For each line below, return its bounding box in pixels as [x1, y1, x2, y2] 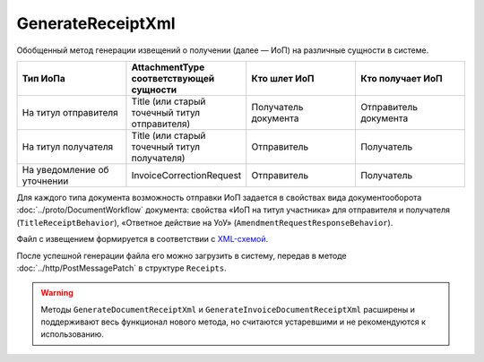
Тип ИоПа [22, 72, 66, 84]
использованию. [40, 329, 105, 340]
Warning [40, 288, 73, 298]
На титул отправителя [22, 106, 118, 118]
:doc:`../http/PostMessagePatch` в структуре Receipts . [16, 263, 228, 273]
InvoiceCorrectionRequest [131, 168, 242, 181]
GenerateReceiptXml [16, 13, 176, 33]
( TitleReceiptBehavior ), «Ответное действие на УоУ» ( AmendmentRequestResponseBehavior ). [16, 217, 393, 228]
